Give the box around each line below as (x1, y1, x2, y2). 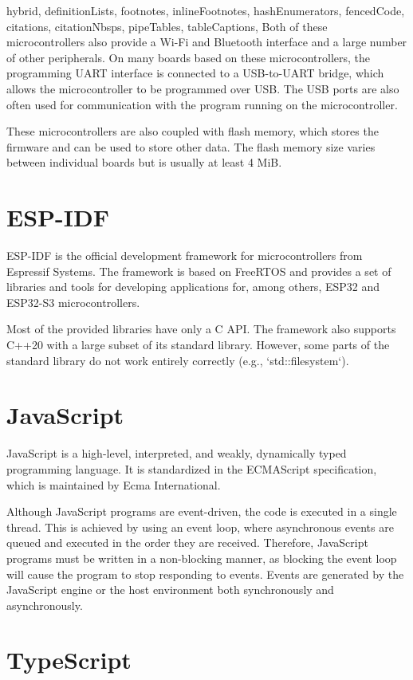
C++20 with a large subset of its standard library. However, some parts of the (6, 336, 390, 353)
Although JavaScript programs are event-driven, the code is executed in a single (6, 503, 397, 520)
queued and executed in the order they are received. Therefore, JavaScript (6, 534, 368, 551)
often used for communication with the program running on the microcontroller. (6, 96, 398, 112)
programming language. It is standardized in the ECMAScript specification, (6, 460, 377, 477)
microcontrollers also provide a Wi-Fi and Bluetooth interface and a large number (6, 33, 407, 50)
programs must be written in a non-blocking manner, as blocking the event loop (6, 549, 397, 566)
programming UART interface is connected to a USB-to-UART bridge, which (6, 65, 384, 81)
